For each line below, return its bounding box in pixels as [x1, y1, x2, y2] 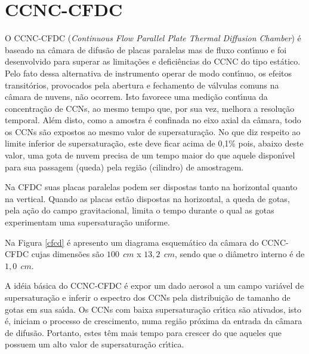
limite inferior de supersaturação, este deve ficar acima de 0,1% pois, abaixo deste [5, 137, 304, 149]
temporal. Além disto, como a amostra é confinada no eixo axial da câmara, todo [5, 114, 301, 126]
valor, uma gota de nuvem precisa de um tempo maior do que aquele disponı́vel [5, 149, 295, 161]
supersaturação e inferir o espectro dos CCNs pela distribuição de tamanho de [5, 291, 291, 303]
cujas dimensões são [31, 248, 104, 260]
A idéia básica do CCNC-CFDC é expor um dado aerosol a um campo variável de [5, 279, 304, 292]
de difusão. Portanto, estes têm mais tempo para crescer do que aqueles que [5, 326, 282, 338]
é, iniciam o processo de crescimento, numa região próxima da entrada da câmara [5, 315, 302, 327]
